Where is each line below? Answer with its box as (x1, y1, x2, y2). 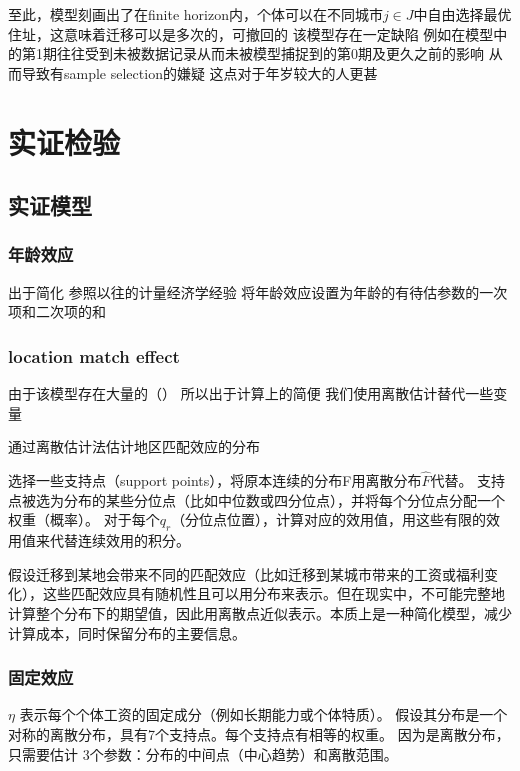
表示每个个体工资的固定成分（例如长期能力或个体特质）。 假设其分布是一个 (19, 704, 508, 725)
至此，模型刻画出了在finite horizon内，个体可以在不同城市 (8, 4, 383, 24)
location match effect (8, 343, 180, 368)
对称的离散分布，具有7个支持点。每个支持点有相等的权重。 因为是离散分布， (8, 723, 510, 744)
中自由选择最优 (413, 4, 512, 24)
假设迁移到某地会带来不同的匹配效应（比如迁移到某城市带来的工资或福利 (8, 563, 484, 584)
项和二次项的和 (8, 301, 106, 322)
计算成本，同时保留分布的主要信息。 (8, 622, 246, 643)
